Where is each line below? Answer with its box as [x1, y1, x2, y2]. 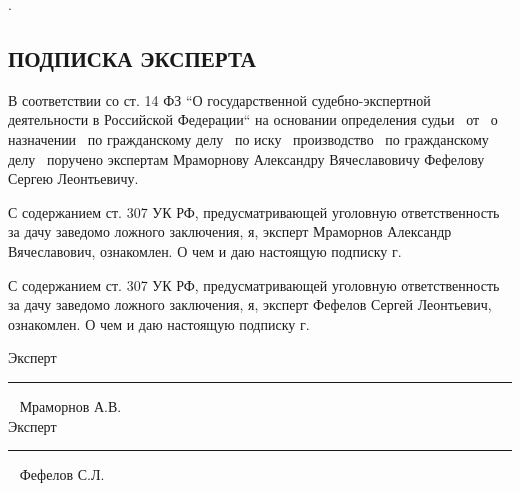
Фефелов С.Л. [19, 464, 105, 485]
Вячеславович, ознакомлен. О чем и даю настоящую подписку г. [8, 240, 402, 261]
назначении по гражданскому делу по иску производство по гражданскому [8, 128, 489, 149]
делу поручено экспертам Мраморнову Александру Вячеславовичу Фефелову [8, 148, 485, 169]
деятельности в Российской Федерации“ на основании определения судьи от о [8, 109, 498, 130]
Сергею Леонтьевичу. [8, 168, 139, 189]
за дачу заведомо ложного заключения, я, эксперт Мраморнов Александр [8, 221, 452, 242]
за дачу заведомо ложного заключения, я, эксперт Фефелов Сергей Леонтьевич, [8, 294, 492, 315]
